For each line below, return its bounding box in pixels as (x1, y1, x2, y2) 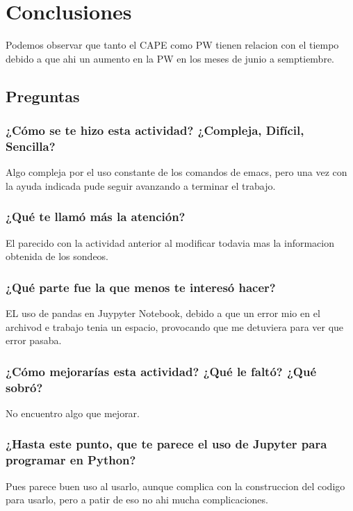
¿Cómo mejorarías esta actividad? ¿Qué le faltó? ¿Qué (6, 362, 317, 380)
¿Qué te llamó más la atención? (6, 208, 186, 225)
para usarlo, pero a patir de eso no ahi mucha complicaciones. (6, 492, 268, 507)
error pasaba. (6, 333, 62, 348)
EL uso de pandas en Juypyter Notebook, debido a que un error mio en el (6, 306, 320, 321)
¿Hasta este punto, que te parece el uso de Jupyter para (6, 435, 327, 453)
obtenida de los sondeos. (6, 249, 109, 263)
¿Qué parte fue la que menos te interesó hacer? (6, 278, 276, 295)
